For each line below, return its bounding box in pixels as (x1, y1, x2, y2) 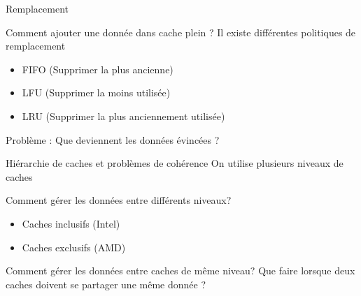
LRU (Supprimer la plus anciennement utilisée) (22, 108, 225, 123)
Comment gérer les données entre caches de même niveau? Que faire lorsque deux (6, 263, 355, 278)
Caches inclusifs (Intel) (22, 216, 120, 230)
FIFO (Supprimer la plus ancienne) (22, 61, 174, 76)
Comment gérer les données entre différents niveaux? (6, 193, 232, 207)
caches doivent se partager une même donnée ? (6, 276, 206, 291)
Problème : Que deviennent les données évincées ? (6, 132, 220, 147)
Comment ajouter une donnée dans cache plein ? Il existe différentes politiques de (6, 24, 356, 39)
